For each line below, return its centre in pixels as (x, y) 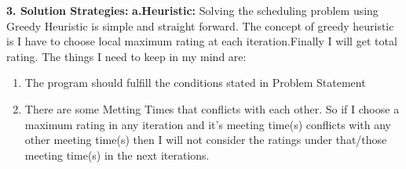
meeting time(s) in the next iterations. (117, 155)
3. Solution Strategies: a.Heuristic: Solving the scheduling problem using (192, 10)
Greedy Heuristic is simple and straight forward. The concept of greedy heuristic (200, 25)
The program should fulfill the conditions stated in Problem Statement (195, 83)
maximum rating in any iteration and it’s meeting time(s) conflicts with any (208, 124)
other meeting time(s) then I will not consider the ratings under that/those (206, 140)
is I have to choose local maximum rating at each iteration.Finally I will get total (202, 41)
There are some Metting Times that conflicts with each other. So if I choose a (212, 108)
